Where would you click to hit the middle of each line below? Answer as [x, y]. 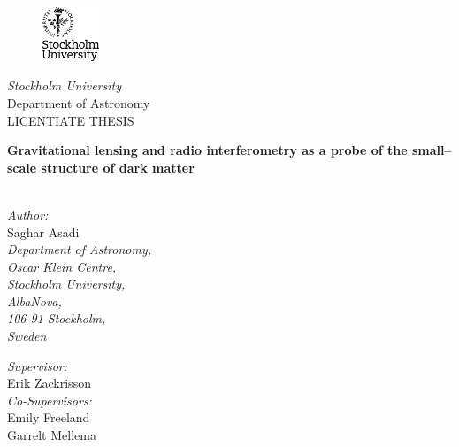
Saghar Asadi [43, 231]
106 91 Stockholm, [57, 318]
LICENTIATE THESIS [71, 120]
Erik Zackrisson [49, 383]
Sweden [27, 336]
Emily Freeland [49, 417]
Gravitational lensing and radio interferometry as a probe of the [207, 150]
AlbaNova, [34, 301]
